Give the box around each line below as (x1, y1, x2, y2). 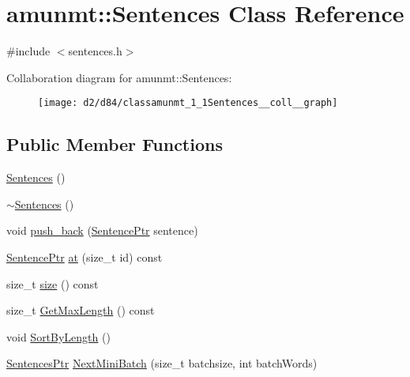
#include (6, 43, 51, 59)
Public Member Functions (6, 132, 223, 156)
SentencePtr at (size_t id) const (6, 248, 163, 265)
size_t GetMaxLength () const (6, 302, 155, 319)
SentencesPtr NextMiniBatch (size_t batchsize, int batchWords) (6, 355, 318, 371)
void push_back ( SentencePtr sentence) (6, 222, 198, 239)
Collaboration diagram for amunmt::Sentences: (6, 69, 232, 85)
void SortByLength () (6, 328, 111, 345)
